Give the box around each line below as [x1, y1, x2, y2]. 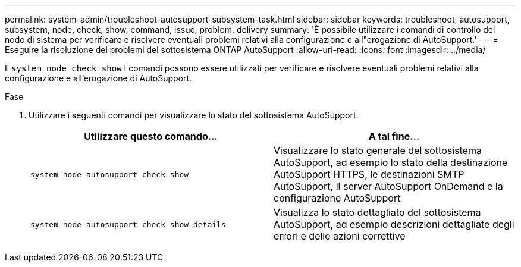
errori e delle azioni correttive [274, 230, 406, 242]
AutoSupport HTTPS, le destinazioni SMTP [274, 168, 464, 180]
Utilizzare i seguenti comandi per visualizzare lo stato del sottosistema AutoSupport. [29, 110, 359, 120]
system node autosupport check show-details [30, 219, 226, 229]
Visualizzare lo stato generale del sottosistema [274, 145, 482, 156]
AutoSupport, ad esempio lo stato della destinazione [274, 156, 508, 168]
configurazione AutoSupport [274, 192, 401, 204]
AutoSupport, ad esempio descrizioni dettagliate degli [274, 218, 514, 230]
